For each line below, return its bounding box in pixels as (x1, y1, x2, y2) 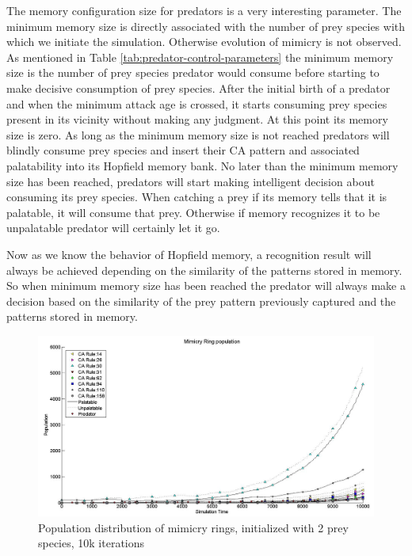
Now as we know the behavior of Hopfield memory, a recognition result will (6, 246, 372, 262)
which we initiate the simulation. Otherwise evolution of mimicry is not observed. (6, 33, 402, 50)
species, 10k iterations (38, 535, 145, 551)
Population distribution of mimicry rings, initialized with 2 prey (38, 519, 349, 535)
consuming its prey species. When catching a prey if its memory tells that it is (6, 189, 387, 205)
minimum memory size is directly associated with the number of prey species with (6, 17, 406, 34)
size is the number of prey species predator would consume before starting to (6, 64, 380, 81)
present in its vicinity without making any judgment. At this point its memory (6, 111, 388, 128)
